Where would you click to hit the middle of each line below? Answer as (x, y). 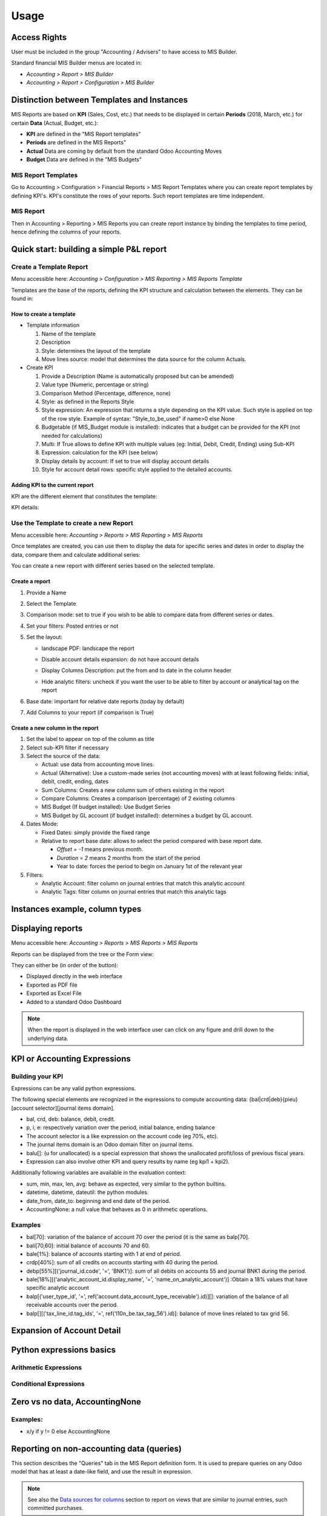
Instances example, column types (76, 909)
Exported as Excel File (54, 993)
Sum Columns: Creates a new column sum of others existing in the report (133, 790)
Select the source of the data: (63, 756)
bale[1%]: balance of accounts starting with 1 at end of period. (104, 1254)
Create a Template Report (50, 267)
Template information (53, 325)
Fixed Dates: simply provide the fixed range (96, 832)
